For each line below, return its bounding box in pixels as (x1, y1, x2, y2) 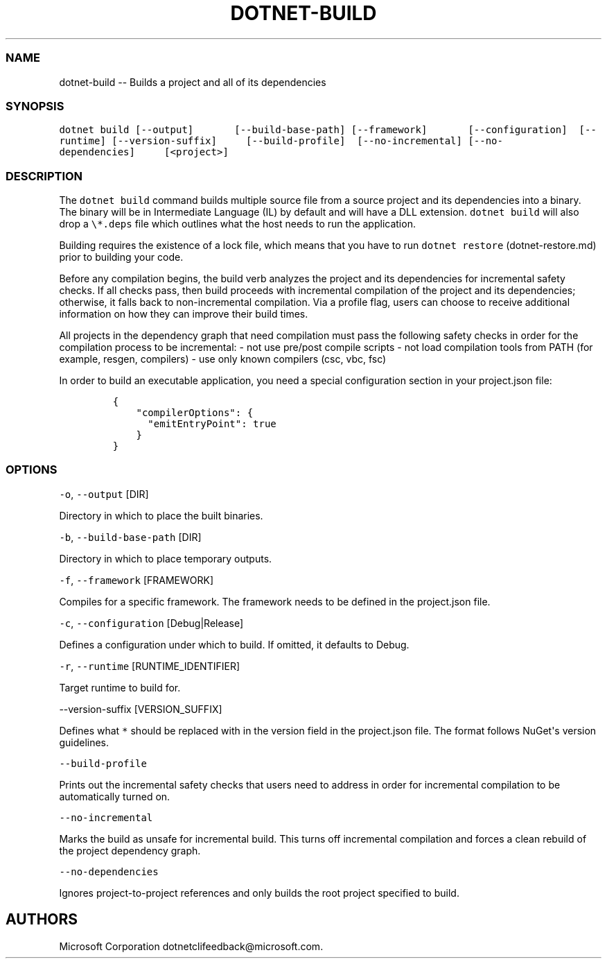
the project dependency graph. (59, 844, 201, 857)
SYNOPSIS (6, 98, 64, 113)
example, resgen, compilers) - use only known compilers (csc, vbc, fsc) (59, 353, 387, 365)
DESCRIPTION (6, 169, 83, 183)
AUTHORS (6, 911, 78, 929)
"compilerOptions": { (136, 407, 254, 418)
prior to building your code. (59, 251, 184, 263)
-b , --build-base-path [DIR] (59, 531, 202, 543)
